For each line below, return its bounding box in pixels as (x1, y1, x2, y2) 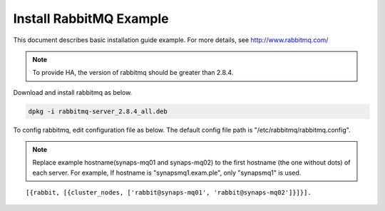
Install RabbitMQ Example (13, 11, 169, 26)
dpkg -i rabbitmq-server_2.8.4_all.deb (28, 107, 168, 115)
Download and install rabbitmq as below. (13, 88, 133, 96)
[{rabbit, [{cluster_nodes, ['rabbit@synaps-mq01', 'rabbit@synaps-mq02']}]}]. (26, 189, 312, 197)
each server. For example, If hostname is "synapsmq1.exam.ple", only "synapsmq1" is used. (32, 168, 302, 177)
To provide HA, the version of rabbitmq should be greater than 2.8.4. (32, 68, 234, 77)
